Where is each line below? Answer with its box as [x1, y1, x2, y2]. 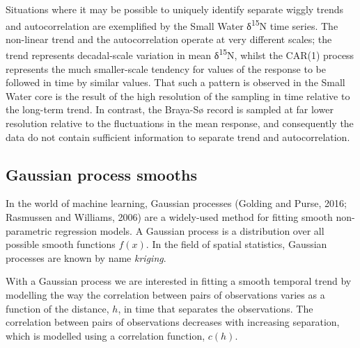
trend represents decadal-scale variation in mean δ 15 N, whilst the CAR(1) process [6, 46, 354, 63]
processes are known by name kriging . [6, 250, 166, 265]
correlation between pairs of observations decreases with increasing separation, [6, 315, 340, 329]
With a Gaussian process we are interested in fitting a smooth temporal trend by [6, 274, 352, 288]
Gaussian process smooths [6, 163, 197, 185]
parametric [6, 223, 52, 238]
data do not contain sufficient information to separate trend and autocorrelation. [6, 129, 350, 144]
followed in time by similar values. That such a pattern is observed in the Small [6, 75, 345, 90]
